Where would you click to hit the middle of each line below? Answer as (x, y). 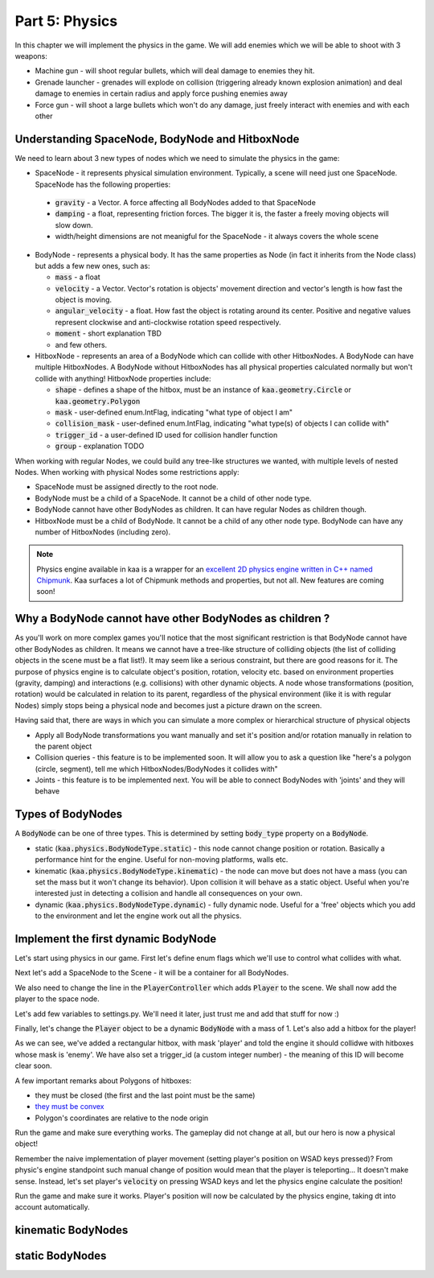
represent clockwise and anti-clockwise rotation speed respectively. (168, 322)
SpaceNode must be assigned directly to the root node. (127, 487)
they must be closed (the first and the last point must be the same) (145, 1095)
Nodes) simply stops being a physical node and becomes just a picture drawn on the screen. (168, 705)
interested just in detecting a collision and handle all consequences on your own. (169, 893)
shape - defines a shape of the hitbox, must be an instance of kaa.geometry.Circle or (203, 390)
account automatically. (52, 1207)
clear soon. (33, 1066)
